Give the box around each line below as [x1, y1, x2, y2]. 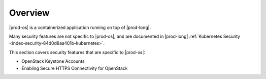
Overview [9, 7, 50, 18]
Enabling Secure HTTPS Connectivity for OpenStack [21, 65, 128, 71]
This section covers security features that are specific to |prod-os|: [9, 49, 145, 55]
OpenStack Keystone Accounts [21, 58, 85, 64]
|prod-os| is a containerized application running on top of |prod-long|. [9, 25, 151, 30]
